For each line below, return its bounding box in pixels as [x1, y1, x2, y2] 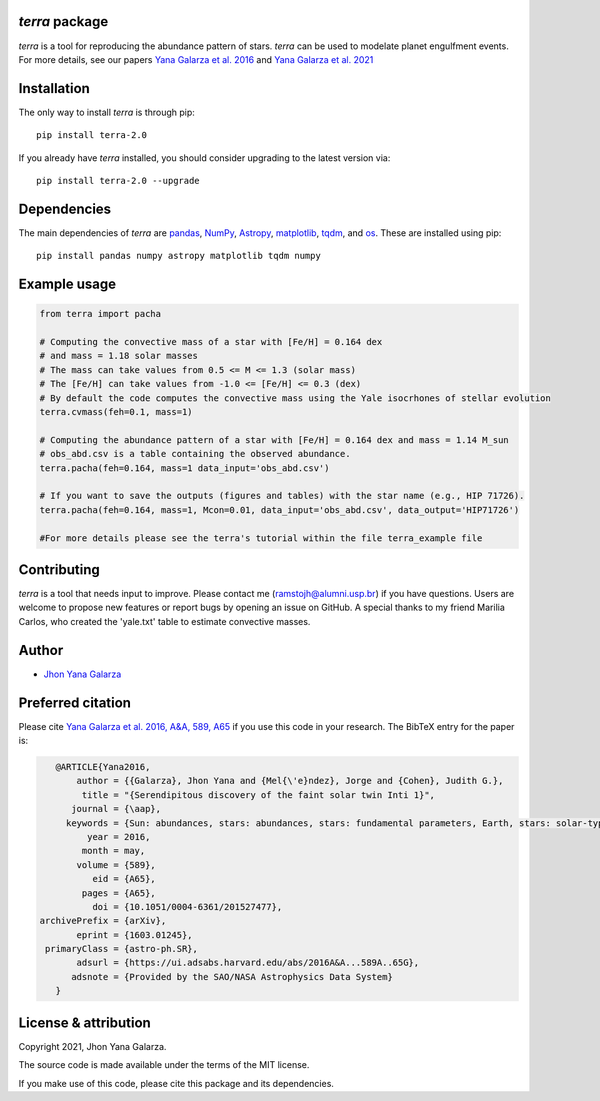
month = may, [81, 845, 146, 857]
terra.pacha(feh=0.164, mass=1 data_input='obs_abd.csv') [39, 462, 330, 474]
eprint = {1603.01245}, [76, 929, 194, 940]
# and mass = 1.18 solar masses [39, 350, 199, 362]
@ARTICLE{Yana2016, [55, 761, 151, 772]
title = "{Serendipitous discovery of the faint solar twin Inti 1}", [81, 789, 435, 800]
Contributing [18, 561, 100, 578]
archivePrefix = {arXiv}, [39, 915, 167, 927]
